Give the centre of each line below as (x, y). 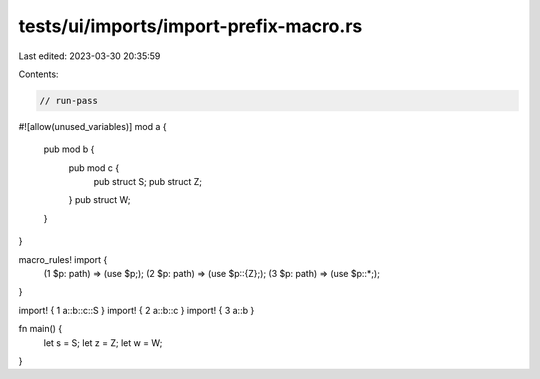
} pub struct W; (99, 200)
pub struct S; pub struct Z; (147, 182)
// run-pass (69, 100)
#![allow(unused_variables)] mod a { (92, 126)
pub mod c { (94, 167)
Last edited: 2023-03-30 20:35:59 (89, 56)
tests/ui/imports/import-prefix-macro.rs (190, 26)
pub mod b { (69, 149)
